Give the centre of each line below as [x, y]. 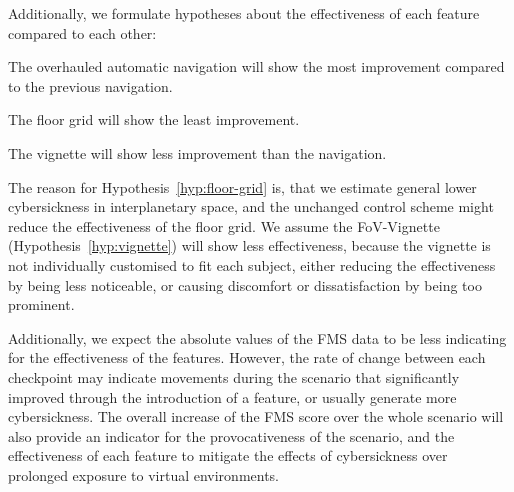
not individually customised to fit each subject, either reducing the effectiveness [252, 264]
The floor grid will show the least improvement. [154, 119]
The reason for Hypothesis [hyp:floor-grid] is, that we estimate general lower [242, 186]
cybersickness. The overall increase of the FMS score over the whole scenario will [256, 416]
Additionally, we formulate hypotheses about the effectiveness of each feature [244, 13]
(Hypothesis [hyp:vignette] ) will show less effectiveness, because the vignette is [249, 245]
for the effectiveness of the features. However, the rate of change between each [247, 357]
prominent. [41, 304]
